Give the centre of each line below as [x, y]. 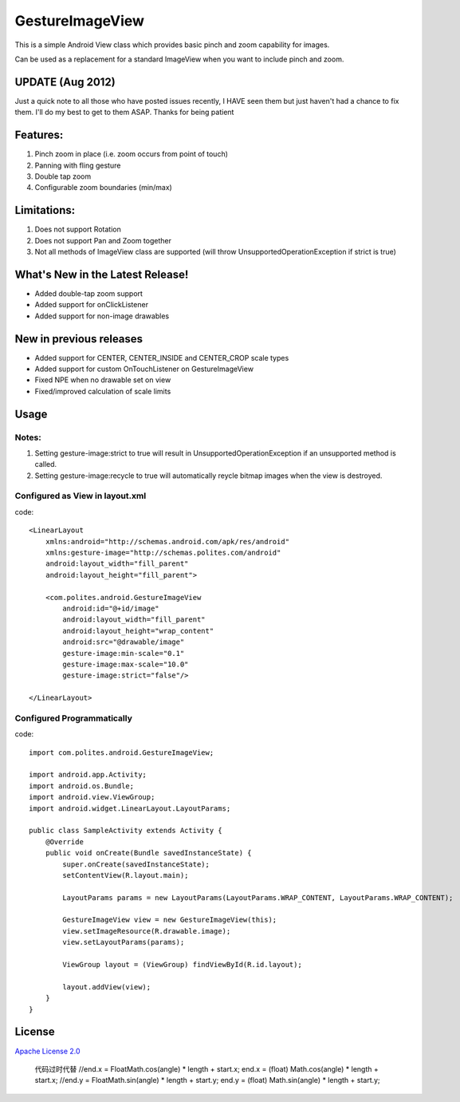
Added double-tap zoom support [89, 293]
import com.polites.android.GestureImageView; [122, 752]
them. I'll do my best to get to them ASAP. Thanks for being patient [124, 113]
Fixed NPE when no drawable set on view [103, 380]
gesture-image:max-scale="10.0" [126, 664]
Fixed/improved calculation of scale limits [103, 391]
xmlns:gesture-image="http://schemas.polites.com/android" [163, 553]
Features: [39, 135]
